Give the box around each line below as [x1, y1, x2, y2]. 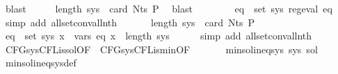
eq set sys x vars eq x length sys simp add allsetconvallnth [5, 28, 312, 43]
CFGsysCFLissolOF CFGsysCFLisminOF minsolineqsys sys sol [5, 41, 318, 56]
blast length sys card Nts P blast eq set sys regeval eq [5, 1, 332, 15]
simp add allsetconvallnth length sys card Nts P [5, 15, 255, 29]
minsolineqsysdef [5, 55, 77, 70]
